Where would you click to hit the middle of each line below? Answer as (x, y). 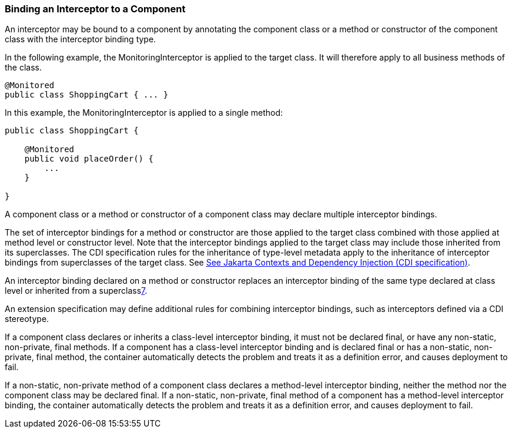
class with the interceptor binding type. (81, 39)
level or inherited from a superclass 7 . (76, 291)
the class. (24, 68)
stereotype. (27, 319)
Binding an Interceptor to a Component (95, 9)
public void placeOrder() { (89, 159)
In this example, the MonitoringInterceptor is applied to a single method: (144, 113)
